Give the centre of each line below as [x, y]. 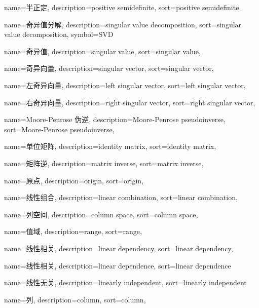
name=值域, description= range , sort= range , [73, 231]
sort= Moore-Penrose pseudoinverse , [59, 129]
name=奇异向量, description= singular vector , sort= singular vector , [109, 68]
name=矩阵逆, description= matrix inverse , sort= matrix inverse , [104, 163]
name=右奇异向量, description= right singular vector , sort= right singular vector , [130, 102]
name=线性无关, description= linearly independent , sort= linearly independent [125, 282]
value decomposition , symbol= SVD [59, 34]
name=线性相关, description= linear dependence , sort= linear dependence [118, 265]
